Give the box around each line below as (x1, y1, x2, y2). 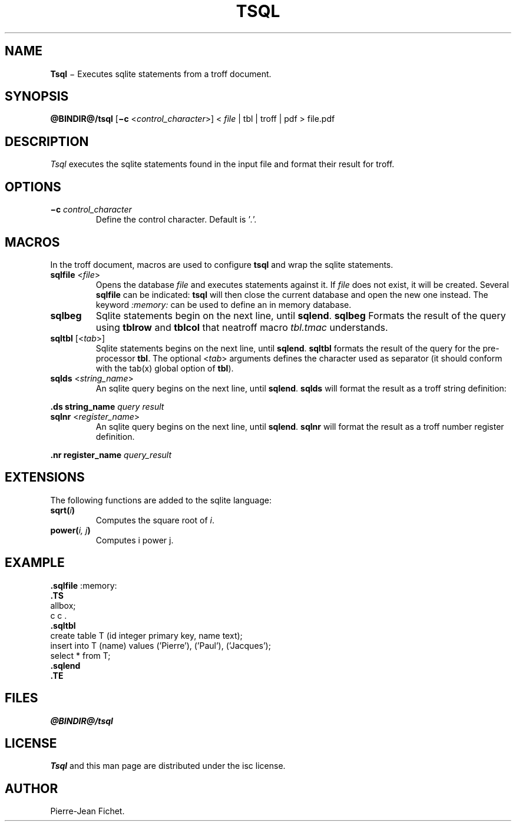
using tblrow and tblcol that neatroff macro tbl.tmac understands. (95, 321, 388, 333)
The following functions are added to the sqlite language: (50, 495, 272, 505)
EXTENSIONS (5, 470, 85, 485)
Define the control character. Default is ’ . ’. (95, 214, 257, 225)
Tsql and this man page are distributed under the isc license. (50, 761, 286, 771)
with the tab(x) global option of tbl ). (95, 363, 234, 373)
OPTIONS (5, 179, 61, 194)
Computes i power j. (95, 535, 174, 545)
